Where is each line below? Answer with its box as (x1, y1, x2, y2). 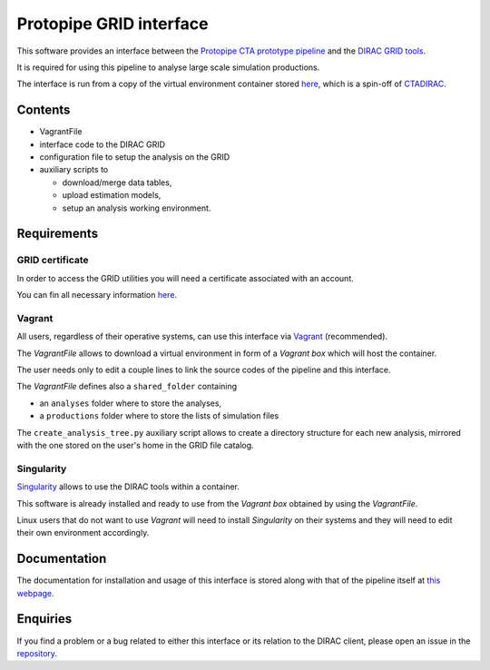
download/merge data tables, (62, 177, 172, 188)
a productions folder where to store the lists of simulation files (39, 410, 279, 421)
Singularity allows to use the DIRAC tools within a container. (16, 481, 240, 492)
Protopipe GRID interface (16, 14, 209, 34)
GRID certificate (16, 254, 90, 267)
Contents (16, 103, 71, 118)
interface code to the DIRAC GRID (39, 139, 166, 150)
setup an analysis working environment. (62, 202, 211, 213)
